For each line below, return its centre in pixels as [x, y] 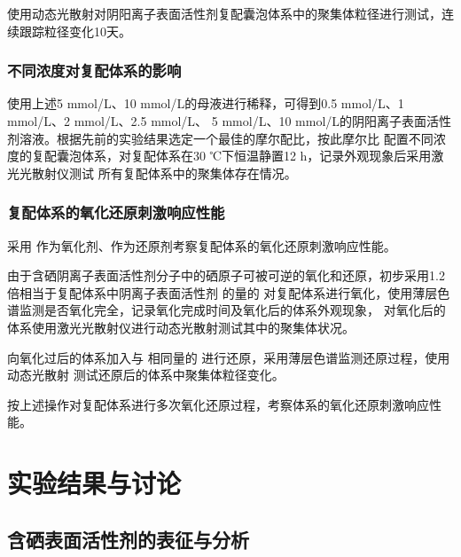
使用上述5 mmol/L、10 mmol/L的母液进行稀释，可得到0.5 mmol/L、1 [206, 103]
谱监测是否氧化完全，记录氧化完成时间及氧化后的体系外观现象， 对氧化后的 [227, 310]
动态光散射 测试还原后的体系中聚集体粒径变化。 [146, 375]
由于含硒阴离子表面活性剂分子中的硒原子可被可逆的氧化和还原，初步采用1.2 [226, 275]
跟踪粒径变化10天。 [75, 31]
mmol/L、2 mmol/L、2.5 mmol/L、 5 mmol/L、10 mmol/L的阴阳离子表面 [217, 121]
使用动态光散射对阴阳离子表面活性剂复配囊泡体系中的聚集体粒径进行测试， [224, 13]
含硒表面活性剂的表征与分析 [128, 539]
